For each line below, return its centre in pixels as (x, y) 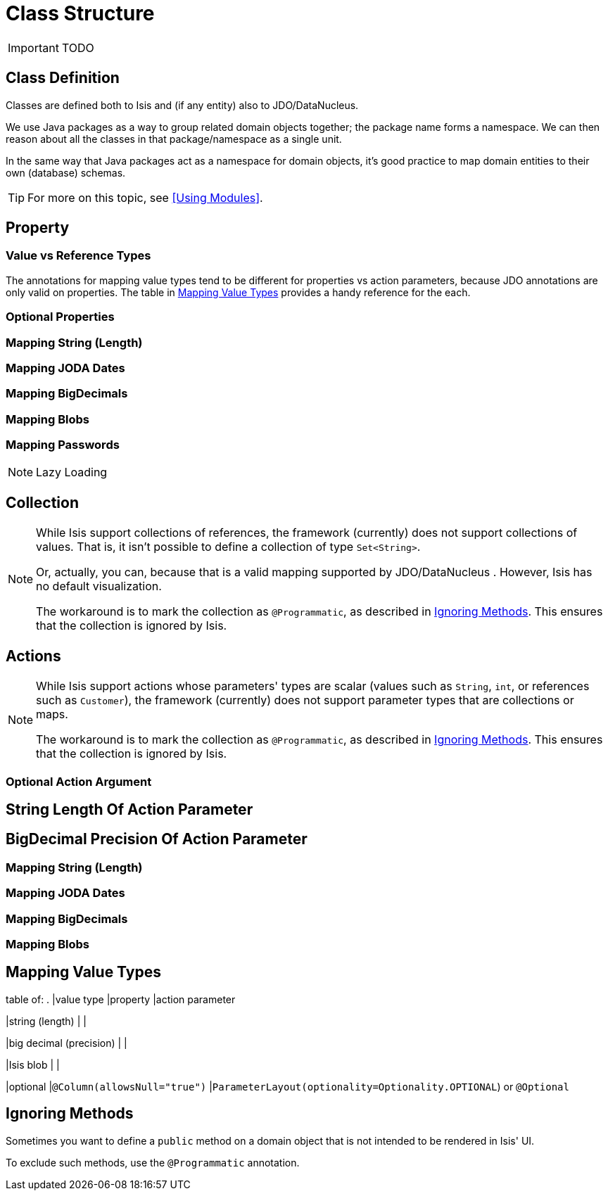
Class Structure (80, 13)
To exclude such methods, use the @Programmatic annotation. (153, 1162)
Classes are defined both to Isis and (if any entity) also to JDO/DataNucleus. (182, 105)
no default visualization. (99, 586)
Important (33, 47)
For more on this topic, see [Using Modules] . (145, 197)
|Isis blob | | (33, 1064)
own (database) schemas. (66, 172)
